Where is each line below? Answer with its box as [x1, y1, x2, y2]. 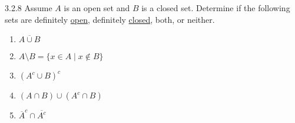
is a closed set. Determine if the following [141, 2, 290, 13]
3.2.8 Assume [5, 2, 52, 13]
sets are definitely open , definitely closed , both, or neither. [5, 13, 215, 25]
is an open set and [64, 2, 130, 13]
